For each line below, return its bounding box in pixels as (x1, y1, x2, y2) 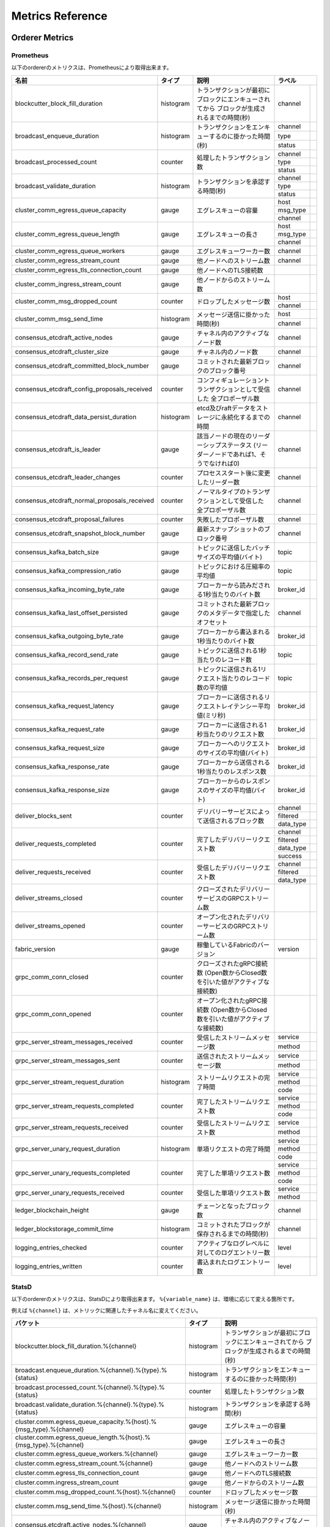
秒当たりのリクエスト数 (196, 730, 265, 738)
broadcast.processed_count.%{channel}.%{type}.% (15, 1383, 165, 1392)
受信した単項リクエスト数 (196, 1189, 271, 1197)
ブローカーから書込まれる (196, 627, 271, 636)
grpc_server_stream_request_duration (15, 1077, 125, 1086)
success (277, 851, 302, 860)
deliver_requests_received (15, 867, 91, 876)
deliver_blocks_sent (15, 811, 72, 820)
